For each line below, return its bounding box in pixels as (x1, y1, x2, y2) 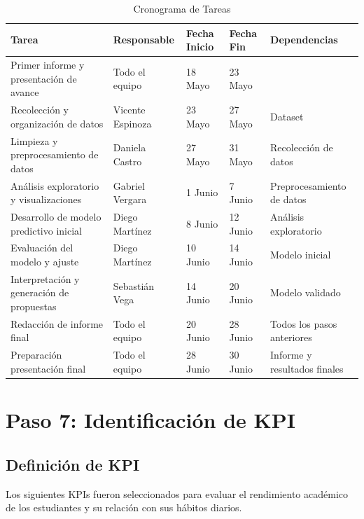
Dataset (270, 109, 304, 123)
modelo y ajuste (10, 254, 79, 268)
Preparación (10, 347, 62, 362)
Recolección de (270, 140, 333, 155)
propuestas (10, 299, 57, 314)
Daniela (113, 140, 146, 155)
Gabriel (113, 178, 145, 193)
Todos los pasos (270, 316, 337, 331)
